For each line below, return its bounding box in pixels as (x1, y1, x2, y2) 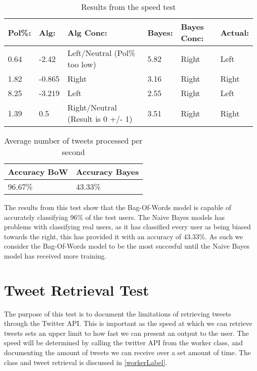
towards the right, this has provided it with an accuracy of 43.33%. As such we (4, 231, 243, 241)
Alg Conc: (67, 26, 107, 38)
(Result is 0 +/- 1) (67, 113, 132, 124)
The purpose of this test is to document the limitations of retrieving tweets (4, 308, 231, 318)
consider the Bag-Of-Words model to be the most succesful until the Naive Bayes (4, 241, 250, 251)
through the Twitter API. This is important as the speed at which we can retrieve (4, 318, 253, 328)
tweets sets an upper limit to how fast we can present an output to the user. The (4, 327, 249, 338)
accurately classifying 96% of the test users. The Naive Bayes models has (4, 212, 225, 222)
